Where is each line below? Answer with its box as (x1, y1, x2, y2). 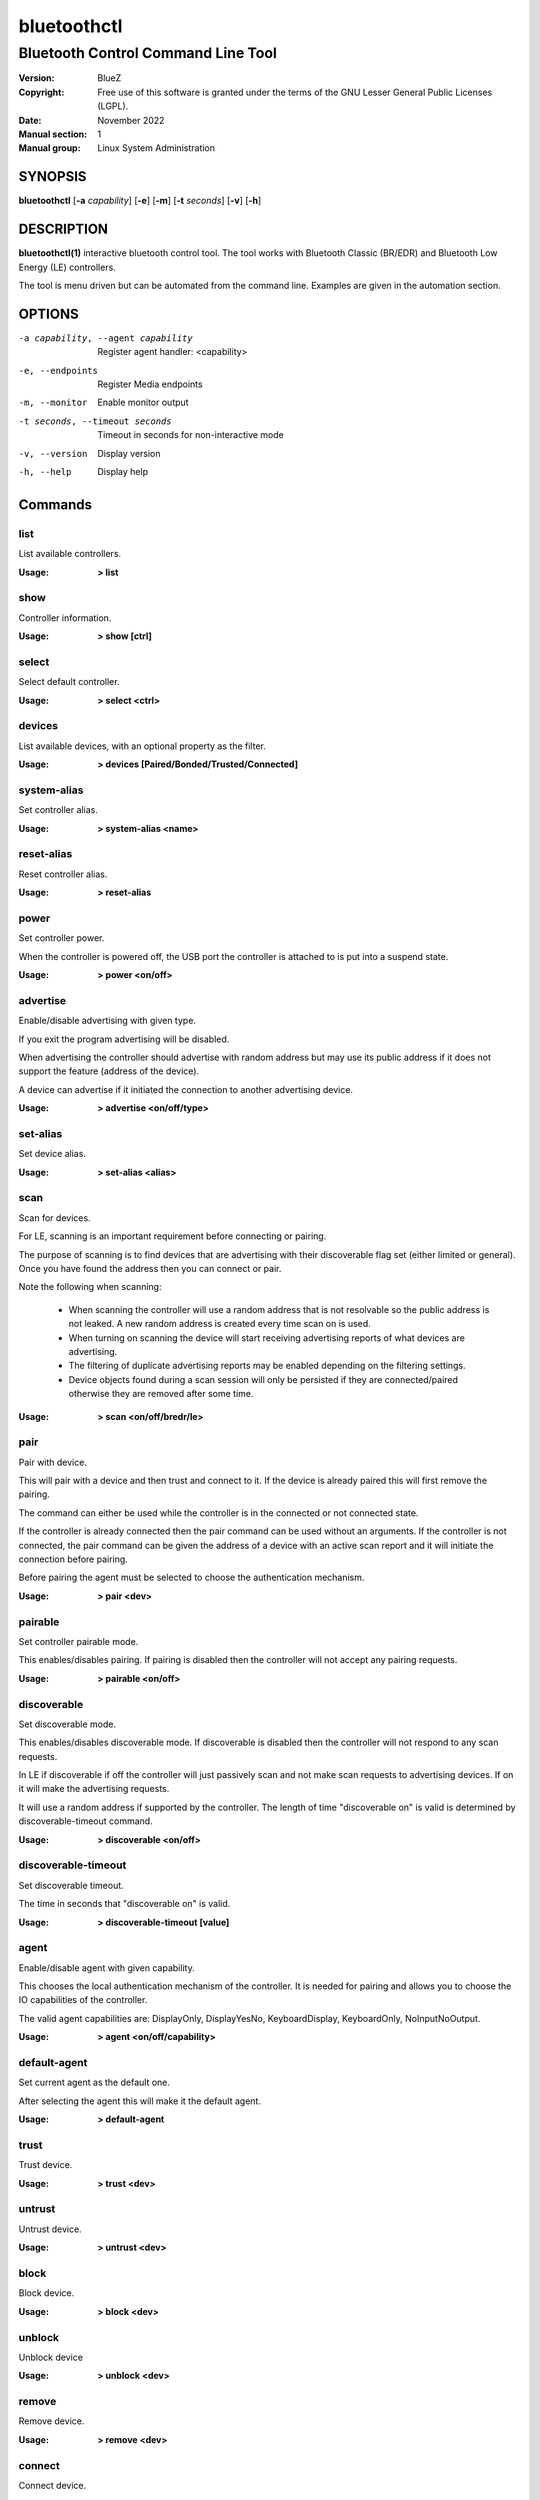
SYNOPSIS (18, 168, 87, 185)
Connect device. (18, 2479, 87, 2491)
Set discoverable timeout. (18, 1879, 124, 1891)
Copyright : (18, 86, 65, 98)
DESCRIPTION (18, 221, 109, 238)
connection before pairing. (18, 1553, 129, 1565)
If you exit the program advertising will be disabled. (18, 1033, 230, 1045)
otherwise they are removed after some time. (68, 1388, 254, 1400)
